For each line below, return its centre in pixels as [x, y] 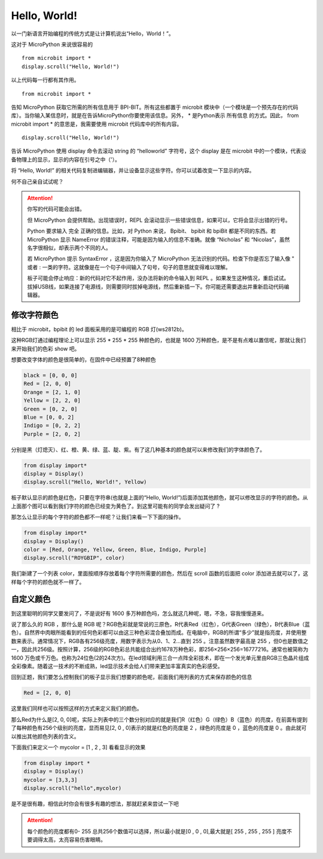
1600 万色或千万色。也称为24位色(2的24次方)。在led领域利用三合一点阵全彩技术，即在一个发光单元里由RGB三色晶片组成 [160, 657]
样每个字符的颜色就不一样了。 [48, 582]
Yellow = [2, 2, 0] [52, 400]
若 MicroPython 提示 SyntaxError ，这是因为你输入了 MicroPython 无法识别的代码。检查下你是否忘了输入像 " [161, 259]
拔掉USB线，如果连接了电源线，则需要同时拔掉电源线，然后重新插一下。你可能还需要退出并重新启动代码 [156, 287]
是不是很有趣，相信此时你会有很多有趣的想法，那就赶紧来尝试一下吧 [95, 804]
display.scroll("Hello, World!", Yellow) [85, 482]
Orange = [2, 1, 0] [52, 392]
